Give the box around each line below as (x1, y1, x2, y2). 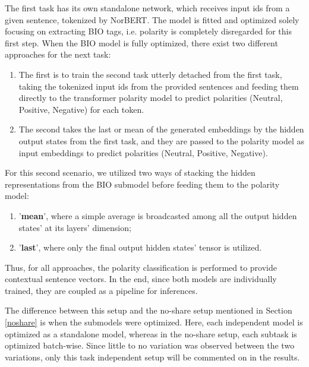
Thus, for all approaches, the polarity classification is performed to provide (5, 261, 277, 273)
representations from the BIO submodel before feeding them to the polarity (5, 178, 280, 190)
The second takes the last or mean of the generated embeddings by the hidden (18, 123, 304, 135)
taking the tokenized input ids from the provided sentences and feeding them (18, 80, 299, 92)
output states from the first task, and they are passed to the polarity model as (18, 134, 304, 147)
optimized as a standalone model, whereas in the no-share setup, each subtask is (5, 327, 297, 340)
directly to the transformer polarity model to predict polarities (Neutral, (18, 91, 283, 104)
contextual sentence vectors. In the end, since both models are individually (5, 273, 277, 285)
